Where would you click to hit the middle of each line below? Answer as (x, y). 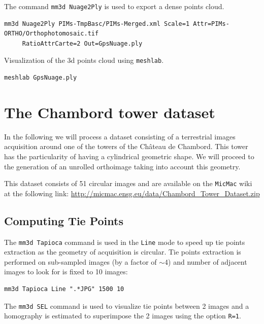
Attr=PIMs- (211, 24)
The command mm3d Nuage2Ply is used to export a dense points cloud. (114, 6)
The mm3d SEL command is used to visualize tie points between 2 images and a (127, 305)
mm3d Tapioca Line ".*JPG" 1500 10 (64, 289)
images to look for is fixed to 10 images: (66, 272)
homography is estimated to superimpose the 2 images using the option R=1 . (123, 316)
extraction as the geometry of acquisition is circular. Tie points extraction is (123, 252)
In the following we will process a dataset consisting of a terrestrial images (120, 136)
